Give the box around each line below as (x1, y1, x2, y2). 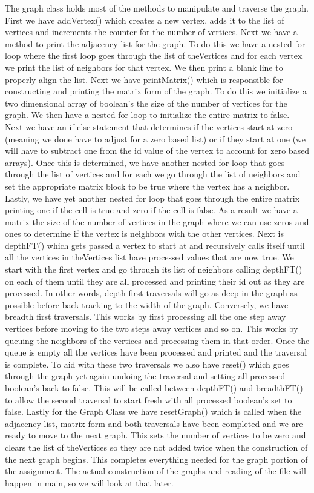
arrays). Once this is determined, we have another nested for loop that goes (5, 156, 285, 168)
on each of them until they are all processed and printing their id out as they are (5, 274, 305, 287)
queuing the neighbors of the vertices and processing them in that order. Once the (5, 334, 310, 346)
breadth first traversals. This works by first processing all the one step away (5, 310, 286, 323)
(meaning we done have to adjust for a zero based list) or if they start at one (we (5, 132, 306, 145)
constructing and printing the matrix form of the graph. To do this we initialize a (5, 85, 307, 98)
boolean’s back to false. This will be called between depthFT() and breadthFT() (5, 382, 303, 394)
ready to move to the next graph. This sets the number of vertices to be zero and (5, 429, 306, 442)
